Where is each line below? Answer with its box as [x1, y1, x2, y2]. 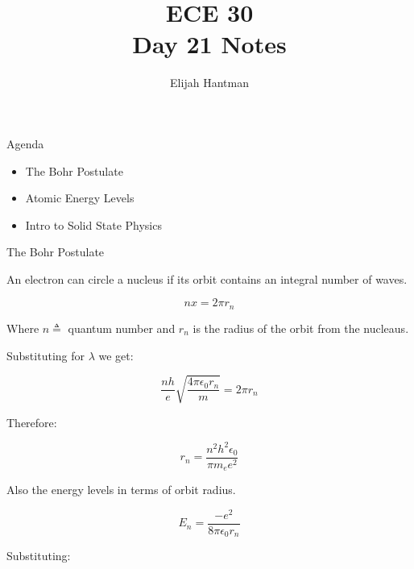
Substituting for [6, 347, 85, 363]
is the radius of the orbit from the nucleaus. [193, 319, 409, 336]
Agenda [6, 135, 44, 152]
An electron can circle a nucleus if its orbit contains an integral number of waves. [6, 270, 408, 287]
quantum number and [68, 319, 176, 336]
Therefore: [6, 413, 57, 430]
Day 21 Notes [132, 27, 287, 60]
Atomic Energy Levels [25, 189, 135, 206]
